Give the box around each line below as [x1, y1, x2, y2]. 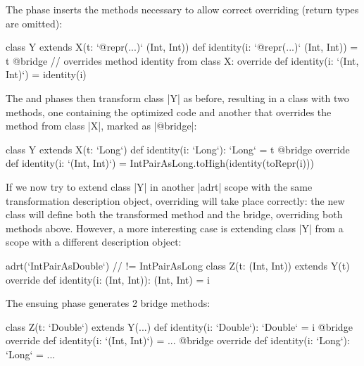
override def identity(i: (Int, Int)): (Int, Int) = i [6, 272, 210, 286]
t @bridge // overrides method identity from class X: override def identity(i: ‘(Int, [6, 53, 359, 68]
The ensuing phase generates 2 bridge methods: [6, 296, 211, 310]
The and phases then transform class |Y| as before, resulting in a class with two [6, 90, 349, 105]
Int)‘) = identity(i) [6, 67, 87, 82]
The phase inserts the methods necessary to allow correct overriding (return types [6, 2, 359, 16]
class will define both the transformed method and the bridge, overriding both [6, 207, 343, 222]
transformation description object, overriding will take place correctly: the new [6, 193, 345, 208]
